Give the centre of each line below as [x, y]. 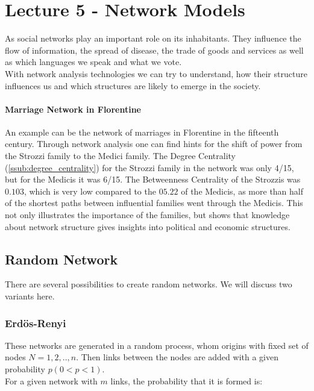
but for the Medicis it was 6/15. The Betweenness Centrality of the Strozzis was [153, 179]
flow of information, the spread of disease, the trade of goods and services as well [154, 50]
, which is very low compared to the [90, 191]
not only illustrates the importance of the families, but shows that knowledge [147, 215]
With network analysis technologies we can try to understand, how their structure [156, 73]
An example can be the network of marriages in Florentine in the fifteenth [142, 132]
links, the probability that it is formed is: [187, 380]
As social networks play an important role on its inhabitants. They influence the [153, 38]
